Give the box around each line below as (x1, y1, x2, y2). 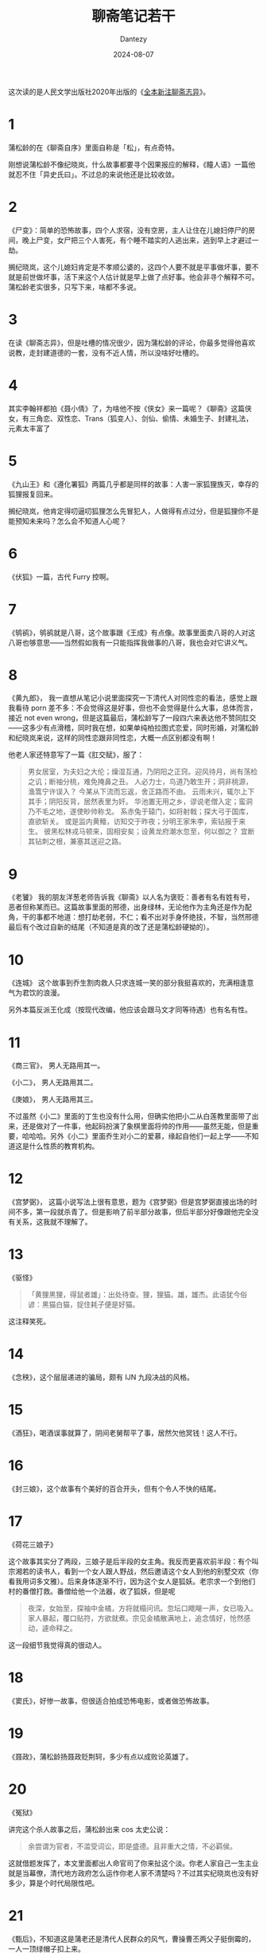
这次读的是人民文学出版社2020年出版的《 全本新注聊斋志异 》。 (8, 87, 211, 96)
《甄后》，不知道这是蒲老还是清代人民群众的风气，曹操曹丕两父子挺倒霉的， (8, 1934, 256, 1943)
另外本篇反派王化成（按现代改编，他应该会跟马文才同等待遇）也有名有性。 (8, 1005, 252, 1014)
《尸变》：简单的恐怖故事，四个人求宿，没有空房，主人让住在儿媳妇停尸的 (8, 225, 249, 235)
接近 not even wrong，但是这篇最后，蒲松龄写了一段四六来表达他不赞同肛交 (8, 713, 257, 723)
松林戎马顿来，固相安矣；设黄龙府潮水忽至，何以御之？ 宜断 (57, 826, 255, 837)
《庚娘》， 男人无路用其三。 (8, 1095, 98, 1104)
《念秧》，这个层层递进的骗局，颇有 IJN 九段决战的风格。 (8, 1372, 195, 1382)
